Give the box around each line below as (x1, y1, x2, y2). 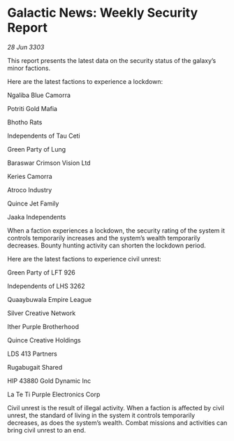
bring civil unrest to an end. (7, 426, 86, 434)
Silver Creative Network (7, 309, 76, 317)
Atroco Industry (7, 185, 52, 194)
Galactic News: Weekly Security (7, 5, 198, 21)
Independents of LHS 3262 (7, 282, 85, 290)
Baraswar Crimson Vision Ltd (7, 159, 91, 167)
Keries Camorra (7, 172, 52, 180)
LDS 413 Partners (7, 349, 57, 358)
